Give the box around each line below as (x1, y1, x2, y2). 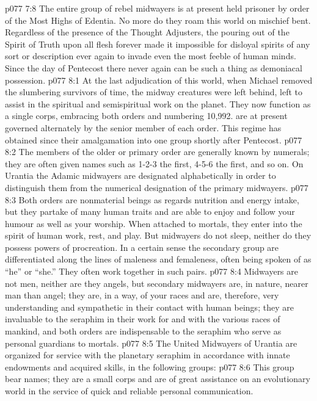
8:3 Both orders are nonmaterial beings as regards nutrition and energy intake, (5, 193, 299, 206)
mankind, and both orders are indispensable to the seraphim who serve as (5, 325, 282, 338)
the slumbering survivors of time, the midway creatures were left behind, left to (5, 85, 303, 98)
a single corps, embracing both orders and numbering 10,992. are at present (5, 109, 288, 122)
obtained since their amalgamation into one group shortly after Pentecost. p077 (5, 133, 302, 146)
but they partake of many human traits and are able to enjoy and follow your (5, 205, 295, 218)
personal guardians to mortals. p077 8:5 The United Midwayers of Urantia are (5, 336, 297, 349)
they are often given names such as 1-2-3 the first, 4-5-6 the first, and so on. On (5, 157, 304, 170)
